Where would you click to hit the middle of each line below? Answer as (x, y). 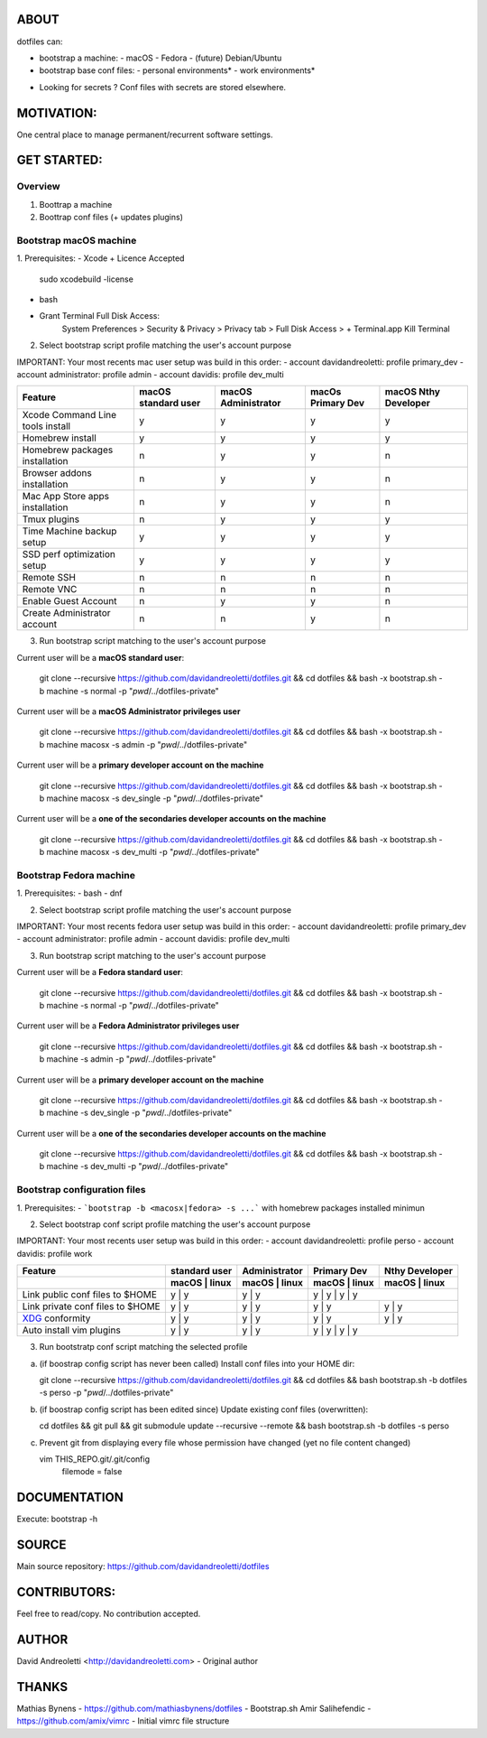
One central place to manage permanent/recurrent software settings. (145, 135)
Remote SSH (49, 578)
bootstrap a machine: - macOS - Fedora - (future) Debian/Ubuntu (161, 58)
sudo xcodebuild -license (87, 279)
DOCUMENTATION (70, 1497)
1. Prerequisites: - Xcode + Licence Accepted (101, 258)
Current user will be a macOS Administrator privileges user (129, 711)
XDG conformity (56, 1318)
